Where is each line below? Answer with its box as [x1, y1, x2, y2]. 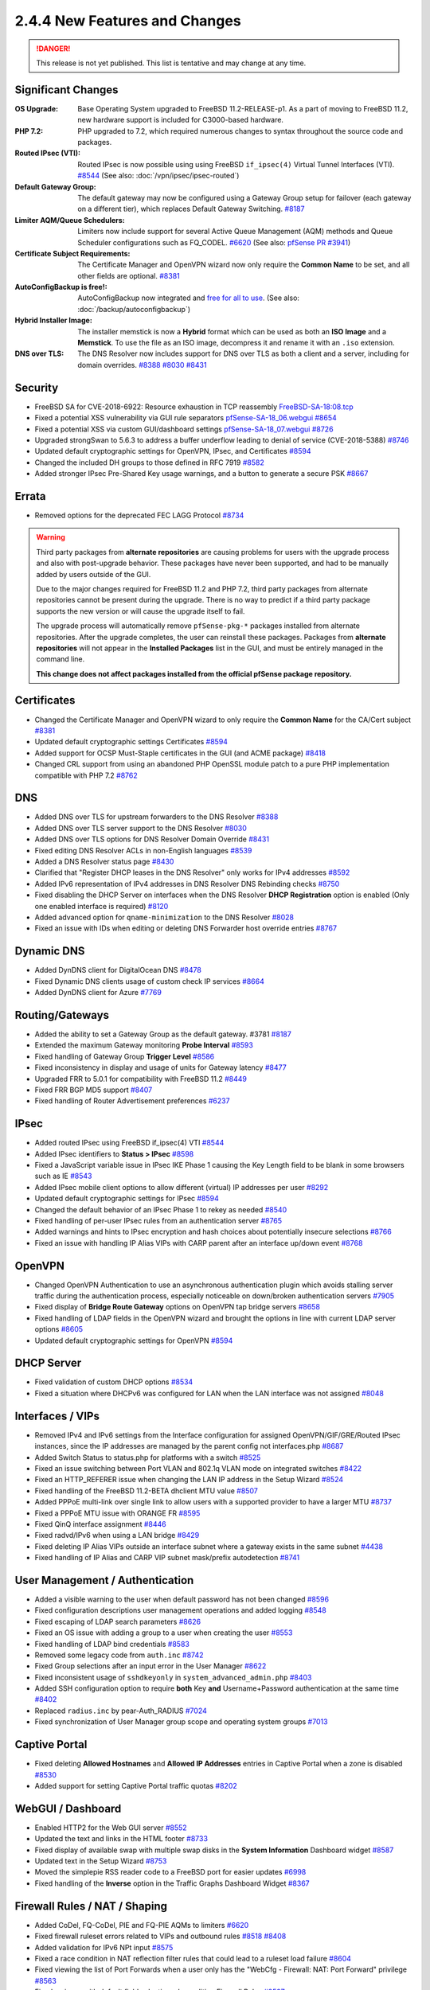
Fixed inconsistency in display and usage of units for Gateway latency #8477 [34, 1063, 287, 1072]
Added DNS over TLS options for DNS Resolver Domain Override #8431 [34, 834, 270, 844]
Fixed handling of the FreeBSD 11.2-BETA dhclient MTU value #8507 [34, 1485, 258, 1496]
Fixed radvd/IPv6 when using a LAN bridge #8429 [34, 1531, 200, 1540]
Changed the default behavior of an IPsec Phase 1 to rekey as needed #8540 [34, 1204, 287, 1214]
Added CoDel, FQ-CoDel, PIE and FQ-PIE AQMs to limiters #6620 [34, 1920, 249, 1930]
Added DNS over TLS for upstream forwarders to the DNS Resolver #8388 [34, 812, 279, 821]
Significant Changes [14, 83, 119, 96]
